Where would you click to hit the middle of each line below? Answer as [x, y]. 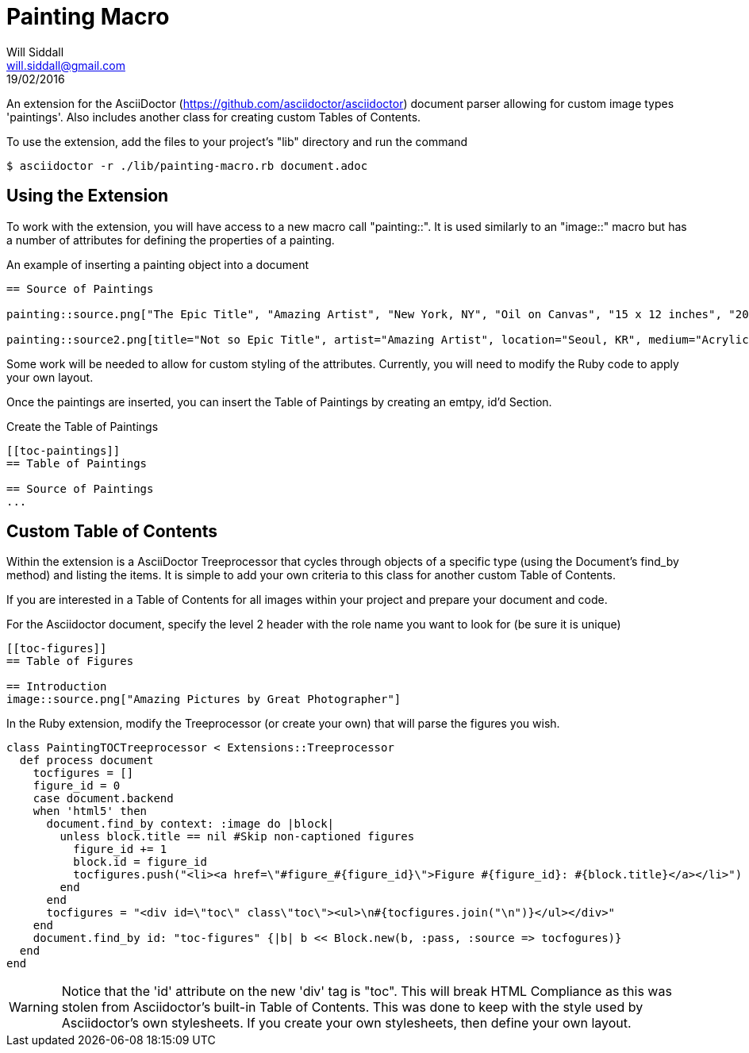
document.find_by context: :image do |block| [190, 824]
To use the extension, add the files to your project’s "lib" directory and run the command [237, 141]
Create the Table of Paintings [83, 426]
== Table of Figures [70, 661]
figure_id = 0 [77, 786]
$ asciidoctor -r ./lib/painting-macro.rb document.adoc [187, 165]
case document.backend [103, 799]
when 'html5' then [90, 811]
